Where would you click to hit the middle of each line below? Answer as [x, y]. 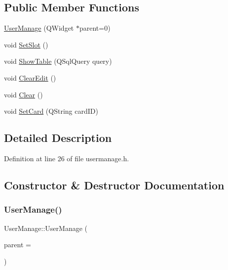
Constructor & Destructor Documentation [114, 185]
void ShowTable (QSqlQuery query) [58, 61]
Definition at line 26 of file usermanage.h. [67, 158]
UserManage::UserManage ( [46, 228]
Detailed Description [58, 138]
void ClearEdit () [30, 77]
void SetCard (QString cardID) [51, 111]
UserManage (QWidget [39, 28]
